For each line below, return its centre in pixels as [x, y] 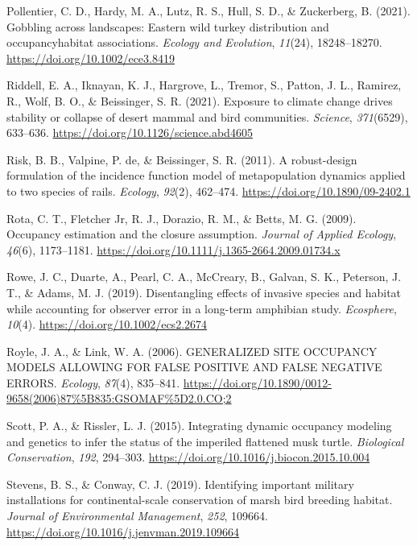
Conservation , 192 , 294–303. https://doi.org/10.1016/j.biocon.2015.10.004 [188, 457]
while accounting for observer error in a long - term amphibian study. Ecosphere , [202, 308]
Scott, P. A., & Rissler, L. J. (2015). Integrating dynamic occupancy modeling [199, 426]
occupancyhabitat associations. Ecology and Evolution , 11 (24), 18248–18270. [194, 42]
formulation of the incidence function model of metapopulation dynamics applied [206, 175]
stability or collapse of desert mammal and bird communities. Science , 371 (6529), [207, 116]
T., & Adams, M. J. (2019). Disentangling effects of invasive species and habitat [204, 292]
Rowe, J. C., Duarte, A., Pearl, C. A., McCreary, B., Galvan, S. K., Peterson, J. [204, 277]
